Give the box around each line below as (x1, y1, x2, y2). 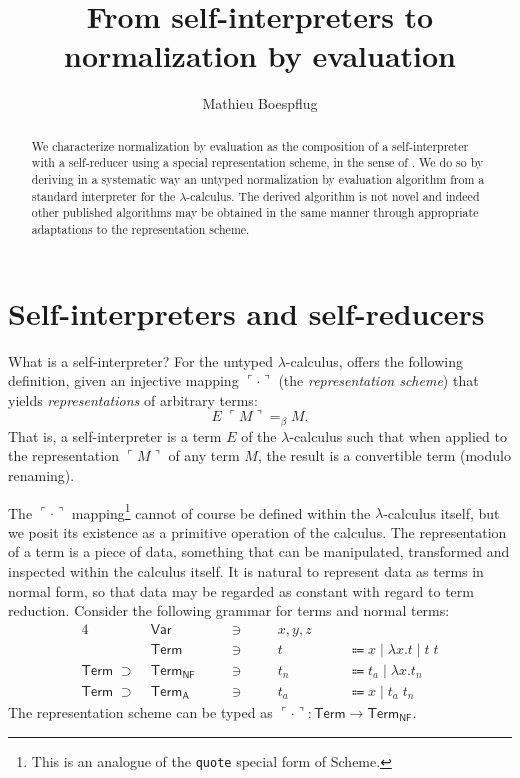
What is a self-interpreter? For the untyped (8, 350, 273, 371)
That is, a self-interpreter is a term (8, 425, 222, 446)
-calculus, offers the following (285, 350, 463, 371)
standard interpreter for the (31, 187, 176, 204)
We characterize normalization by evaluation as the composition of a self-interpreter (31, 137, 469, 154)
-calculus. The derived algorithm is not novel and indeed (186, 187, 480, 204)
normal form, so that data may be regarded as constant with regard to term (8, 580, 474, 601)
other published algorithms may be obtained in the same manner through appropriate (31, 204, 479, 221)
